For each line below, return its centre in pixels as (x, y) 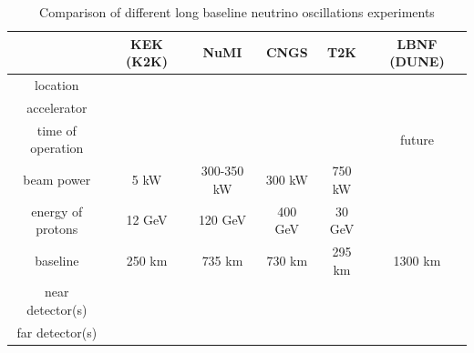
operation (57, 148)
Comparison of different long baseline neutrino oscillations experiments (237, 12)
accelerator (57, 107)
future (417, 139)
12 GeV (147, 220)
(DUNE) (417, 61)
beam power (57, 179)
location (57, 85)
